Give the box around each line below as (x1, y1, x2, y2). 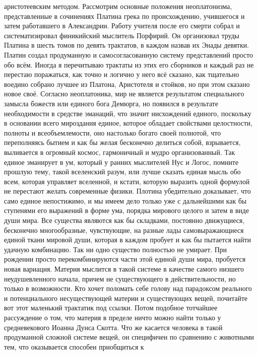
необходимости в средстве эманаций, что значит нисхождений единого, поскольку (4, 108, 252, 118)
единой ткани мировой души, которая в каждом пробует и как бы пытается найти (4, 234, 251, 245)
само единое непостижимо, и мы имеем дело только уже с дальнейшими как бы (4, 195, 247, 206)
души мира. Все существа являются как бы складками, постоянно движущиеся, (4, 215, 245, 225)
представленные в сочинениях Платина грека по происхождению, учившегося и (4, 10, 245, 21)
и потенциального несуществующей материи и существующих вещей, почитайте (4, 292, 248, 303)
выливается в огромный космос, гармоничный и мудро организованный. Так (4, 146, 235, 157)
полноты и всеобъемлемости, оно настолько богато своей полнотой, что (4, 127, 221, 138)
